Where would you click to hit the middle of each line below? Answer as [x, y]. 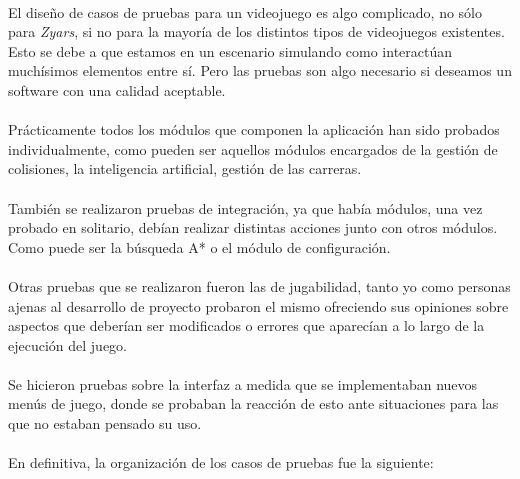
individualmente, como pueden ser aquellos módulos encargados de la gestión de [253, 148]
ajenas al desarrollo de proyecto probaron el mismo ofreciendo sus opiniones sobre [258, 305]
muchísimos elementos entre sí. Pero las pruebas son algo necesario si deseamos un [260, 70]
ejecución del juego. [67, 344]
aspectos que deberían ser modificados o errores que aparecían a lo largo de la [246, 325]
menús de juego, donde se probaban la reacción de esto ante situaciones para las [253, 403]
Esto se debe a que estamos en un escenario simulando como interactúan [230, 50]
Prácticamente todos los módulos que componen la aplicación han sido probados [254, 129]
